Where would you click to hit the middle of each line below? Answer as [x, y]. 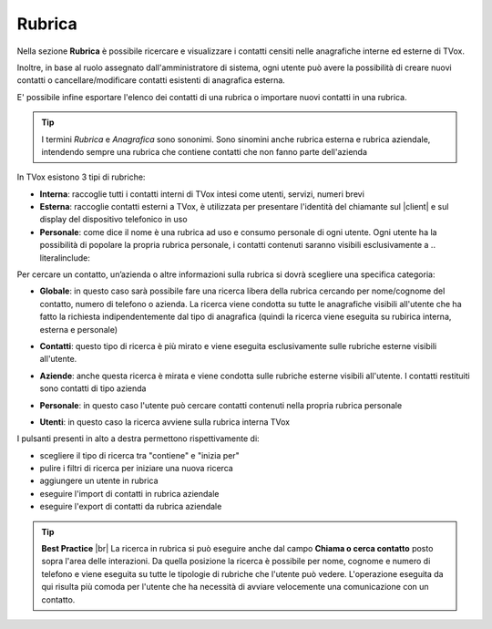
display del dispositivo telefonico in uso [113, 220]
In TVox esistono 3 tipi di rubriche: [81, 177]
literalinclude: [65, 258]
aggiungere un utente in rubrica [99, 481]
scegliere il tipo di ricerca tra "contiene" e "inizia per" [140, 455]
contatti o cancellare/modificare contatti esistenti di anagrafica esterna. [151, 80]
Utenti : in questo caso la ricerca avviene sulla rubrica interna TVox [165, 422]
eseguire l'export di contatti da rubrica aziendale [131, 507]
